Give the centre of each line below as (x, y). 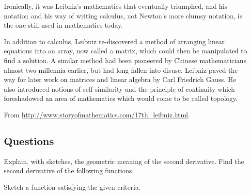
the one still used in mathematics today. (63, 25)
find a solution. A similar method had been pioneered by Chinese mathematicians (125, 60)
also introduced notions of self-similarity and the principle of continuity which (119, 89)
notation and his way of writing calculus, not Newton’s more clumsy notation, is (123, 15)
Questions (29, 140)
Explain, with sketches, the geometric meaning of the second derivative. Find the (124, 161)
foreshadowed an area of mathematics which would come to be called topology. (121, 98)
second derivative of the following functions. (69, 171)
